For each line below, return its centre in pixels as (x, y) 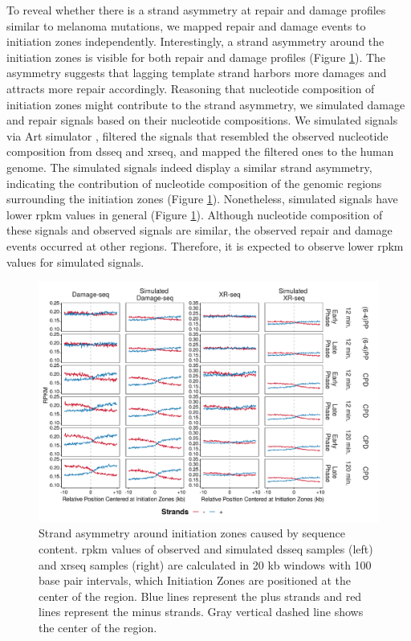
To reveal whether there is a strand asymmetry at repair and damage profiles (196, 10)
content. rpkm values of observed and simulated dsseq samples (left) (206, 549)
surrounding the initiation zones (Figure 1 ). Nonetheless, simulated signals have (202, 199)
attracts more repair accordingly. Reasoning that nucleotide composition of (191, 88)
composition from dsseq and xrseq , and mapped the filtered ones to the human (200, 151)
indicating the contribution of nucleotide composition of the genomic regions (194, 183)
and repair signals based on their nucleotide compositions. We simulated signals (202, 120)
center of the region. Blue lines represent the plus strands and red (200, 596)
